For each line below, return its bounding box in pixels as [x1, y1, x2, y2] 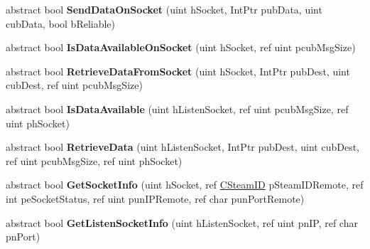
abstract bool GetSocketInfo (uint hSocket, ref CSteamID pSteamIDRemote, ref [6, 177, 364, 192]
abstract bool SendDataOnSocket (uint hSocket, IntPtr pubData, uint [6, 2, 322, 16]
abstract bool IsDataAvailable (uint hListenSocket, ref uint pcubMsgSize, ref [6, 101, 349, 116]
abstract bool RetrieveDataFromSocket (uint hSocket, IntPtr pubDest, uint [6, 63, 350, 78]
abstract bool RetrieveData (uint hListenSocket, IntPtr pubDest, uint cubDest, [6, 139, 359, 154]
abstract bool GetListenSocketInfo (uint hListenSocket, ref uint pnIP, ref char [6, 215, 358, 230]
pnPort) [6, 229, 40, 244]
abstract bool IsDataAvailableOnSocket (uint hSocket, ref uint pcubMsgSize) [6, 40, 356, 55]
